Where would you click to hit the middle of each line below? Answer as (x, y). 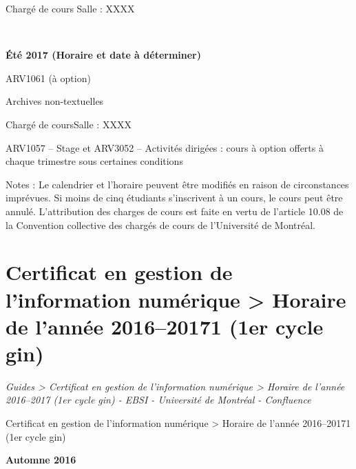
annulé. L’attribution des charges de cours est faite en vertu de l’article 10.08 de (175, 211)
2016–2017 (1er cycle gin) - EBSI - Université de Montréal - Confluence (158, 400)
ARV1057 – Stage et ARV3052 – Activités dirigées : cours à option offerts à (165, 147)
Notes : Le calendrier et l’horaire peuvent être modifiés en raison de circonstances (177, 184)
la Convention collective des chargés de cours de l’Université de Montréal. (160, 224)
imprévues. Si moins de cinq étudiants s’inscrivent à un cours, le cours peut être (174, 198)
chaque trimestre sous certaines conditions (94, 161)
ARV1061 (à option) (48, 78)
